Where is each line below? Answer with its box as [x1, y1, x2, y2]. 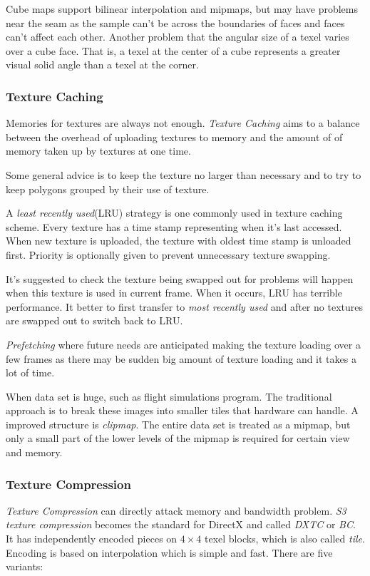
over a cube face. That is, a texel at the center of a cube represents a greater [6, 43, 341, 58]
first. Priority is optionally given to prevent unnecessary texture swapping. [6, 247, 331, 262]
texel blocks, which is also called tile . [204, 531, 365, 546]
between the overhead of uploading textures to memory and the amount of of [6, 129, 343, 144]
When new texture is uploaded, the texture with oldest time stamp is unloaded [6, 233, 351, 248]
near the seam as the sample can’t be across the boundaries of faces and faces [6, 15, 345, 30]
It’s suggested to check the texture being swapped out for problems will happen [6, 271, 354, 286]
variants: [6, 559, 43, 574]
